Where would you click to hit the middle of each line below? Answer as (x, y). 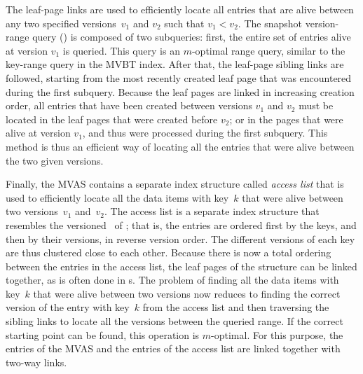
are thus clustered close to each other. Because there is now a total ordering (169, 252)
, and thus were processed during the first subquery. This (205, 133)
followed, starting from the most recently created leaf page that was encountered (179, 77)
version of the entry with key (68, 307)
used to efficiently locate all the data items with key (117, 197)
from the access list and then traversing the (236, 307)
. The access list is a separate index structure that (212, 211)
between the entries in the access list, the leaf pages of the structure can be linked (181, 266)
